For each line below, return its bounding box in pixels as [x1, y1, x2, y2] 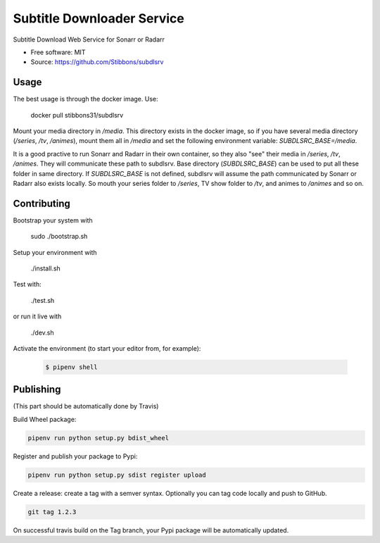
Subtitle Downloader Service [13, 11, 184, 26]
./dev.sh [30, 328, 54, 337]
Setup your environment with [13, 248, 98, 256]
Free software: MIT [30, 48, 86, 56]
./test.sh [30, 296, 55, 304]
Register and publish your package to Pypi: [13, 451, 138, 461]
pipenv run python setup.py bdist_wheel [27, 434, 169, 442]
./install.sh [30, 264, 61, 273]
